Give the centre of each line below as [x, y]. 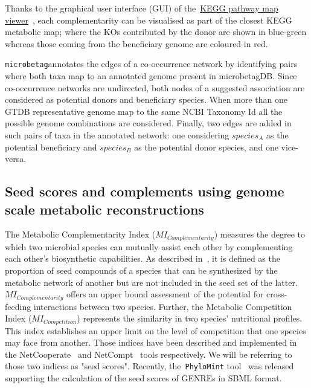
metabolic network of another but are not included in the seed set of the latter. [151, 282]
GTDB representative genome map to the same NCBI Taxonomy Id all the [144, 111]
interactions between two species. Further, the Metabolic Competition [163, 306]
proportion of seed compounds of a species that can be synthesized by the [141, 270]
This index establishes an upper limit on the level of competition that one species [155, 330]
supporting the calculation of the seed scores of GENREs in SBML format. [143, 378]
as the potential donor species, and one [206, 147]
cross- [277, 294]
